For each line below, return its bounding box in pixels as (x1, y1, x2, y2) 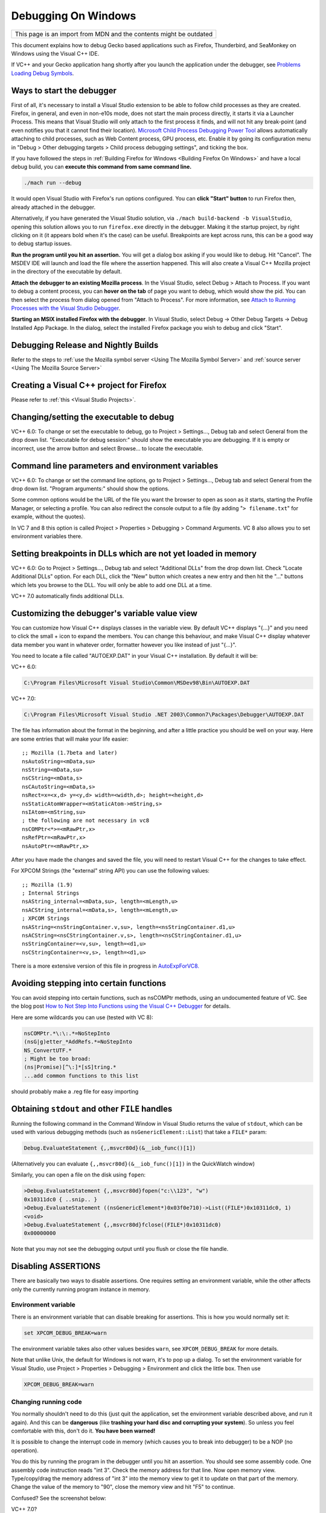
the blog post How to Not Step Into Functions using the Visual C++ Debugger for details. (11, 1002, 231, 1010)
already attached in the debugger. (11, 203, 96, 211)
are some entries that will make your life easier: (11, 735, 129, 743)
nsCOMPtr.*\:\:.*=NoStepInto (24, 1029, 110, 1037)
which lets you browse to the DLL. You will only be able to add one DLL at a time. (11, 581, 213, 588)
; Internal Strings (22, 890, 80, 897)
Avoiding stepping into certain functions (11, 978, 167, 988)
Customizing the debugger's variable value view (11, 608, 197, 619)
